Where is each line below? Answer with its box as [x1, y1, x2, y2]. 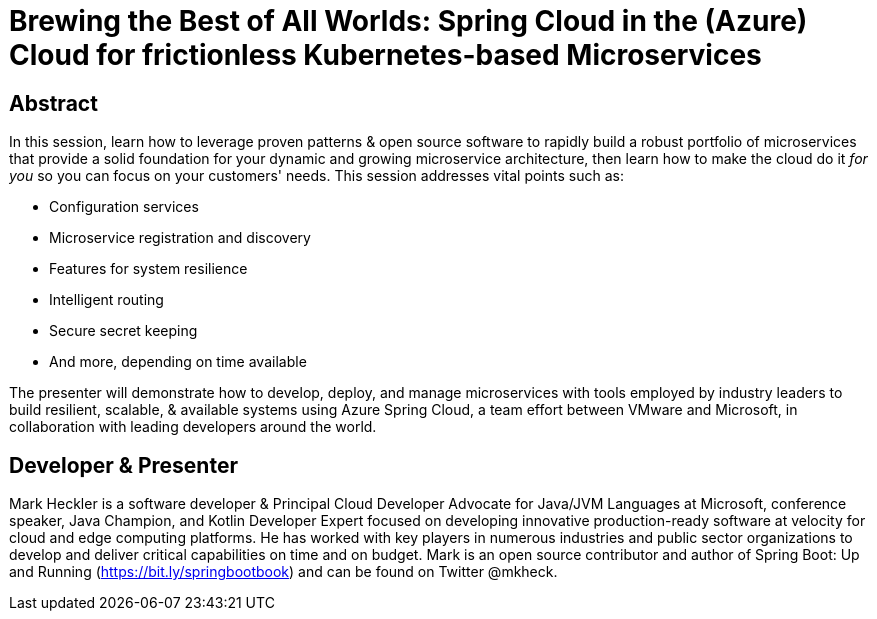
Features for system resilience [49, 260, 248, 278]
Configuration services [49, 198, 199, 216]
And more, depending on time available [49, 353, 307, 371]
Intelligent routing [49, 291, 164, 309]
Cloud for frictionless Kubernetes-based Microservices [9, 38, 762, 72]
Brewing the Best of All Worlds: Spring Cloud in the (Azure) [9, 4, 808, 38]
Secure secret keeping [49, 322, 198, 340]
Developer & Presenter [9, 452, 238, 478]
